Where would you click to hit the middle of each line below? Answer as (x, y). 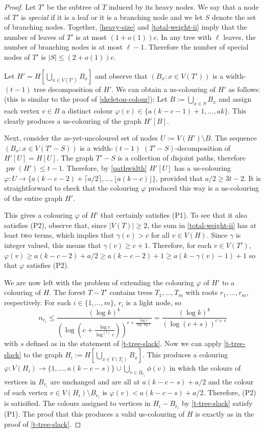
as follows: (244, 89)
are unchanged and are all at (95, 381)
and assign (235, 99)
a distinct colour (87, 110)
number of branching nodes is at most (64, 47)
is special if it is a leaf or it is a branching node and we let (112, 17)
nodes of (17, 56)
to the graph (43, 355)
